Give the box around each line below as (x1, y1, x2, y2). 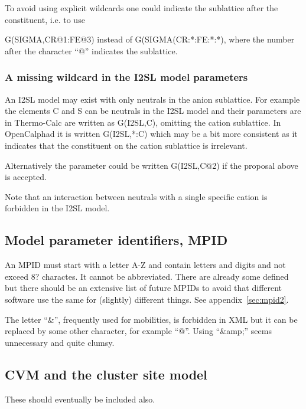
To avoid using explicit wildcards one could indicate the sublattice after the (5, 2, 278, 14)
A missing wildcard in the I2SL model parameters (5, 70, 248, 84)
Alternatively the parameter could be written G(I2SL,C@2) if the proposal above (5, 159, 298, 171)
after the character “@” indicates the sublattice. (5, 44, 178, 57)
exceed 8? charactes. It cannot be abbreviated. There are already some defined (5, 270, 289, 282)
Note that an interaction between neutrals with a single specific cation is (5, 190, 268, 202)
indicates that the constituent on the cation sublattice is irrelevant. (5, 139, 248, 151)
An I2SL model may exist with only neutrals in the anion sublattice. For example (5, 93, 300, 105)
